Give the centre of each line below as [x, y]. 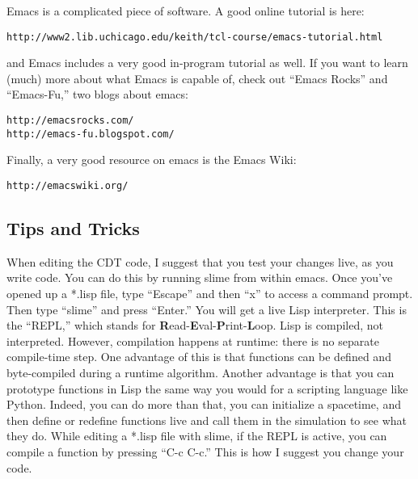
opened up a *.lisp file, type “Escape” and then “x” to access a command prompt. [210, 293]
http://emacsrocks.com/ [70, 121]
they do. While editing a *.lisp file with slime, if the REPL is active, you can [197, 436]
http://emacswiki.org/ [68, 185]
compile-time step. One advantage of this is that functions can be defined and [199, 357]
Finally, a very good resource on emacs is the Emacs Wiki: [152, 160]
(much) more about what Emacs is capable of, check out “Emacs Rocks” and [197, 78]
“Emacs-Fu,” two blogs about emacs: [97, 94]
